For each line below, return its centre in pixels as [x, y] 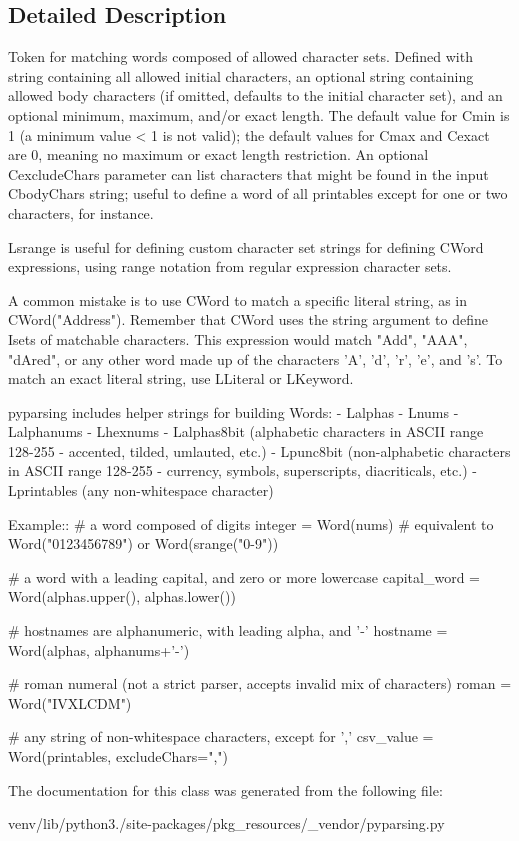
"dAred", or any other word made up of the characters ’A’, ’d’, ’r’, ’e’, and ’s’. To [255, 358]
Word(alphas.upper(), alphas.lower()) [122, 596]
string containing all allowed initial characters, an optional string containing [241, 75]
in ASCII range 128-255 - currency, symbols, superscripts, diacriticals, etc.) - [242, 470]
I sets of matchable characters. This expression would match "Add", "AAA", [238, 338]
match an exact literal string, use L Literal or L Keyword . [181, 378]
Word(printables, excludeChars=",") [118, 756]
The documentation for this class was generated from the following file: [225, 789]
